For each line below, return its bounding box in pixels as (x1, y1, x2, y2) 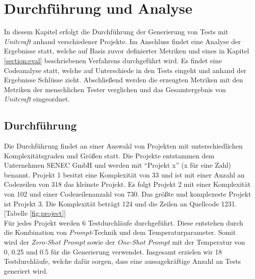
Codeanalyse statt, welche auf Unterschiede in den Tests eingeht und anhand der (4, 65, 247, 75)
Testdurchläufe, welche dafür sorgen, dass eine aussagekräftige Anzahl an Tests (4, 256, 241, 266)
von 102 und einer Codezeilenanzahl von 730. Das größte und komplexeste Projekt (4, 189, 251, 199)
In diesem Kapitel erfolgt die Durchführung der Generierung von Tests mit (4, 26, 229, 37)
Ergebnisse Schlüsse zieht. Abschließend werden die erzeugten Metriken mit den (4, 75, 243, 85)
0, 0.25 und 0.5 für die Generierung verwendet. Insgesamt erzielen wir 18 (4, 246, 222, 256)
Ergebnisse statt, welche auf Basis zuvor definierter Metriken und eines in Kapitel (4, 46, 249, 56)
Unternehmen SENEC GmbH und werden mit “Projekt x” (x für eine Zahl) (4, 160, 231, 170)
